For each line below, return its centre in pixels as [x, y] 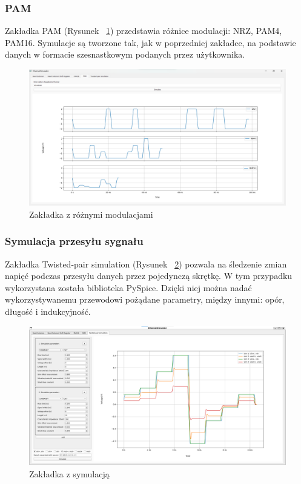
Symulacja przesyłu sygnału [74, 241]
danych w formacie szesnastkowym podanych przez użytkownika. [125, 54]
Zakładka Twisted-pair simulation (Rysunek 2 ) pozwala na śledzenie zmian [146, 264]
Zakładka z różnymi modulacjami [91, 214]
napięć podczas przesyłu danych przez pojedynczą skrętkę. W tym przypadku [149, 276]
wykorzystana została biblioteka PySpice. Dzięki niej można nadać [128, 287]
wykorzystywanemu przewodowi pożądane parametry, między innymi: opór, [145, 299]
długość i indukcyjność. [48, 311]
